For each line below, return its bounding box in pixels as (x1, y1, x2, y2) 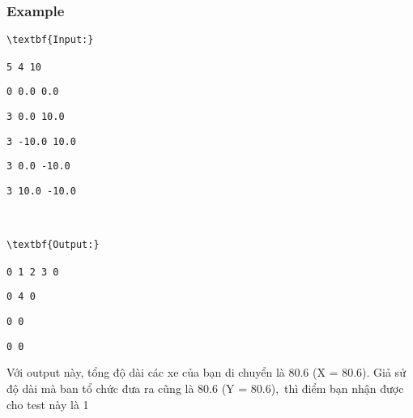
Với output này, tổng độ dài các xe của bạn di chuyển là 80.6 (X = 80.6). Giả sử (6, 364, 406, 381)
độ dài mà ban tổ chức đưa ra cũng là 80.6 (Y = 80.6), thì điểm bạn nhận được (6, 379, 404, 396)
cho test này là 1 (6, 395, 89, 412)
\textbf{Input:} (6, 34, 94, 46)
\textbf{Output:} (6, 239, 100, 251)
